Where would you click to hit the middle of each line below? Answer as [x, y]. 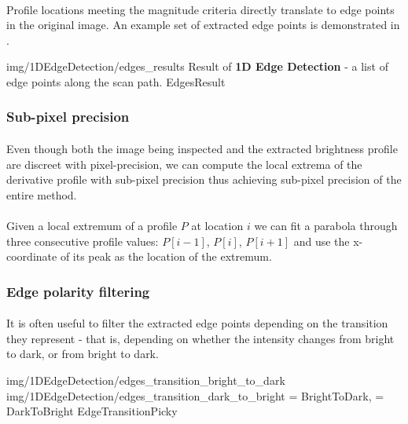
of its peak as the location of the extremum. [166, 256]
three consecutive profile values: [83, 241]
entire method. [42, 194]
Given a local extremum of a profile [92, 225]
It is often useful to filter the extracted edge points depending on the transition [197, 323]
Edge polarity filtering [78, 291]
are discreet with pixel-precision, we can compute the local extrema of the [184, 164]
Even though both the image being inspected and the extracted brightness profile [202, 148]
